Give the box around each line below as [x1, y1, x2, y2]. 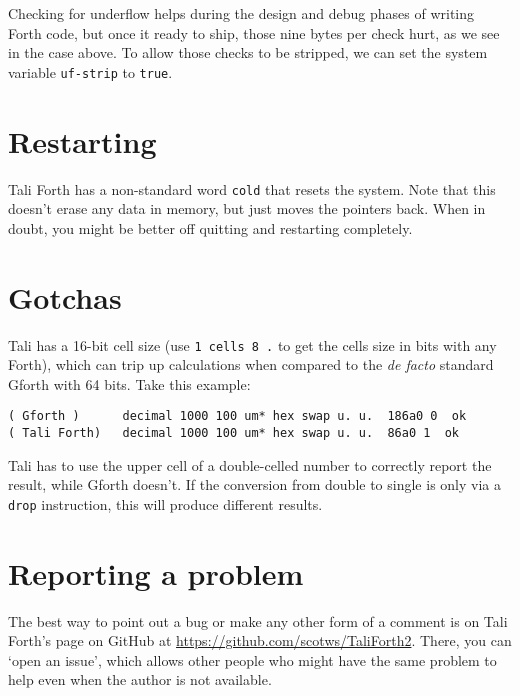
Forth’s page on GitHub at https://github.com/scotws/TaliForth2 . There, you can [8, 630, 512, 651]
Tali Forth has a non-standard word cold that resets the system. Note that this [8, 178, 496, 199]
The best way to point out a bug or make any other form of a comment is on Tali [8, 610, 508, 631]
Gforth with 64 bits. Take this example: [8, 373, 251, 394]
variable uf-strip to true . [8, 61, 173, 82]
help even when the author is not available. [8, 669, 272, 690]
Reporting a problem [8, 552, 304, 593]
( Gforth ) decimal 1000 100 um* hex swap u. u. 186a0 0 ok [8, 409, 467, 424]
